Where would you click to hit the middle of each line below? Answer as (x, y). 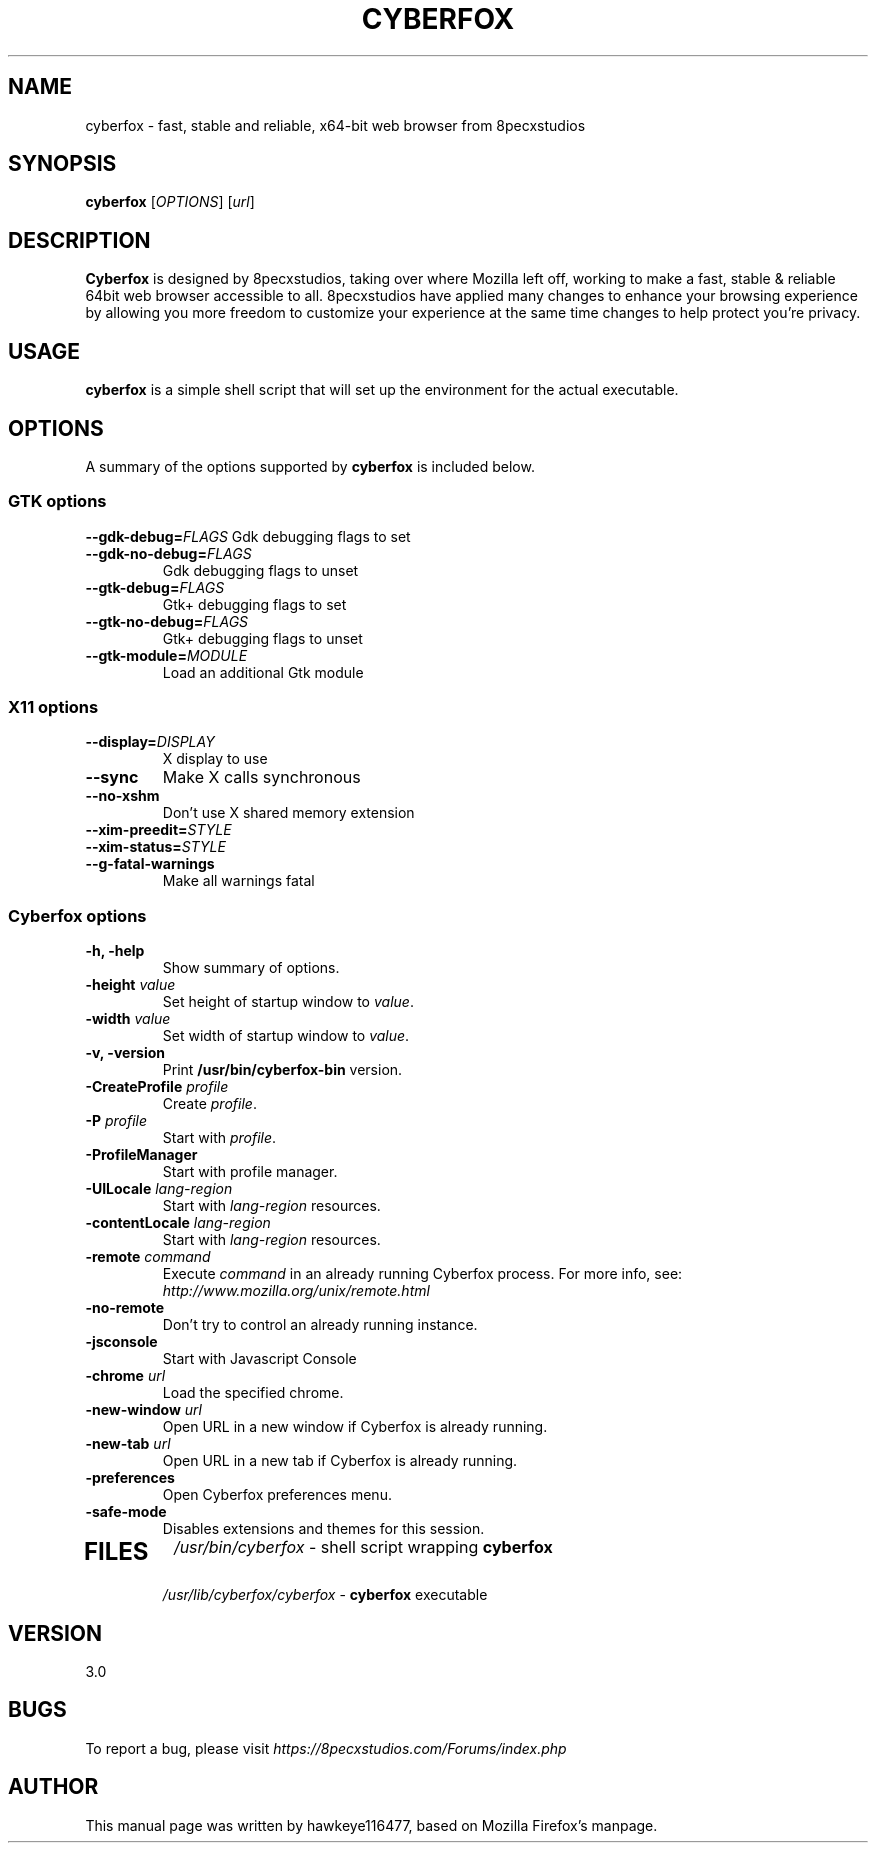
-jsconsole (121, 1342)
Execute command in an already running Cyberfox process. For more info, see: (422, 1274)
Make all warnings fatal (238, 881)
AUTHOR (53, 1787)
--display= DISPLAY (150, 742)
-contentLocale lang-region (178, 1223)
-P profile (116, 1121)
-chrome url (125, 1376)
